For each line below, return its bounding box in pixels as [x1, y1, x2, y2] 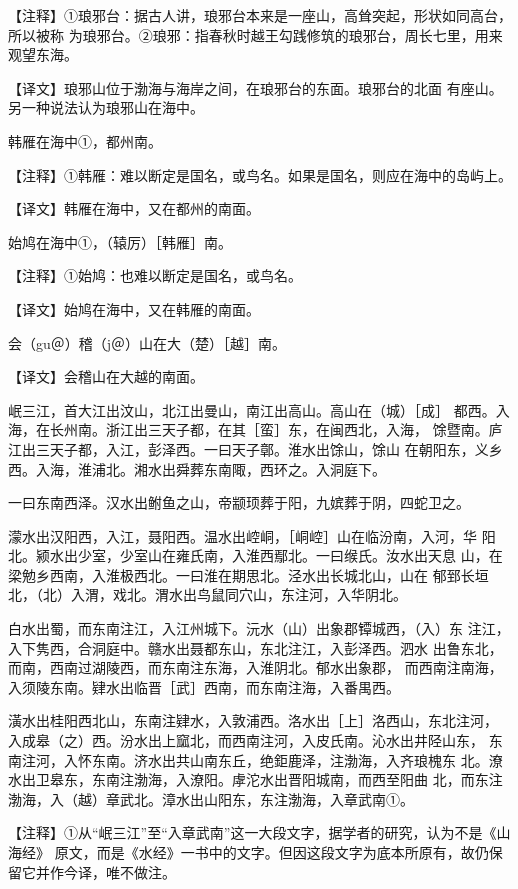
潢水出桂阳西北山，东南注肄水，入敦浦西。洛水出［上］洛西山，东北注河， [8, 710, 498, 731]
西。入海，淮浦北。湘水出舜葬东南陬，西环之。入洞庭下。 [8, 458, 386, 479]
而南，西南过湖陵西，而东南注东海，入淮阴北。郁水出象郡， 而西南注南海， [8, 657, 503, 678]
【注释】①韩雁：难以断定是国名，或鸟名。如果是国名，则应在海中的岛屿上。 [8, 164, 512, 185]
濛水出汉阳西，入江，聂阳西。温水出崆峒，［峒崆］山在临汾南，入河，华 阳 [8, 525, 496, 546]
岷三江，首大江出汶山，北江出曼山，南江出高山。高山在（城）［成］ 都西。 [8, 399, 496, 420]
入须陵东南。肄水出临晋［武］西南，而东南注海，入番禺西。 [8, 676, 400, 697]
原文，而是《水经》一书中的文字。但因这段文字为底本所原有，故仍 [54, 842, 489, 862]
